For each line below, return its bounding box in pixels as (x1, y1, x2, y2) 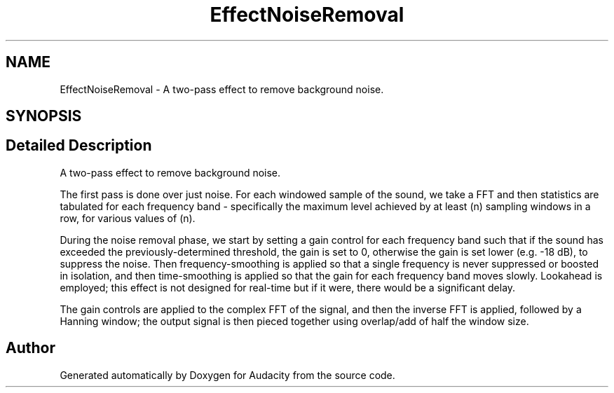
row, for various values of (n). (60, 212, 196, 224)
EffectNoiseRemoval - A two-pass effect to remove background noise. (60, 83, 384, 95)
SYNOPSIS (6, 107, 82, 125)
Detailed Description (6, 137, 152, 155)
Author (6, 339, 55, 357)
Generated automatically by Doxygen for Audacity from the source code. (60, 368, 395, 381)
